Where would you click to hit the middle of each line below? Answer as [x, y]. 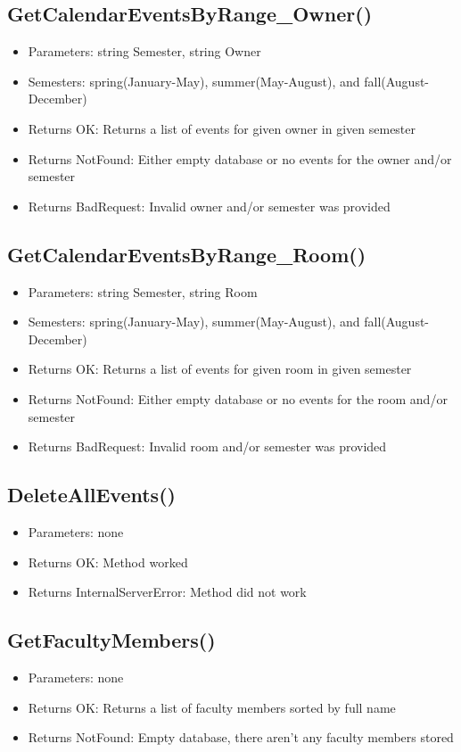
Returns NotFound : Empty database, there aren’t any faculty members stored [241, 737]
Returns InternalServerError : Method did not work [167, 592]
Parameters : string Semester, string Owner [144, 51]
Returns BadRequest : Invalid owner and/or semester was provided [209, 206]
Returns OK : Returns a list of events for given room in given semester [220, 369]
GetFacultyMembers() [111, 640]
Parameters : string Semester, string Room [143, 291]
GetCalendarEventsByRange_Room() [187, 254]
